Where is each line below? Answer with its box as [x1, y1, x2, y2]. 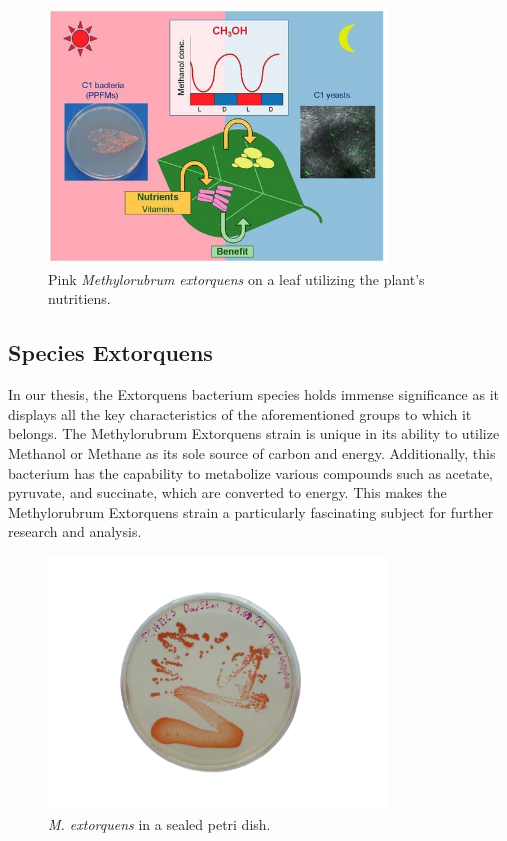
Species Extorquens [8, 337, 213, 368]
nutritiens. [48, 288, 111, 309]
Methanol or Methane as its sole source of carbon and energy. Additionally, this [8, 442, 496, 463]
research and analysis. [8, 521, 142, 542]
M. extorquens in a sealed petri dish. [48, 813, 271, 834]
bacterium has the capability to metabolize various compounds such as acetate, [8, 462, 493, 483]
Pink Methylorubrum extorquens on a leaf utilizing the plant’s [48, 268, 425, 289]
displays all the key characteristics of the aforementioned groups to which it [8, 403, 472, 424]
